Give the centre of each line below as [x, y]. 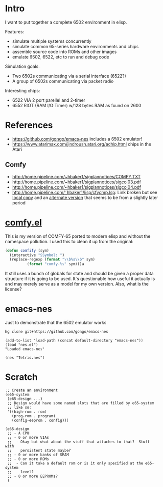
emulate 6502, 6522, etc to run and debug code [60, 57]
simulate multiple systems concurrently [52, 41]
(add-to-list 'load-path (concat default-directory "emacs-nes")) [74, 340]
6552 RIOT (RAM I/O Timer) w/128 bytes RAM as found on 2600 [77, 105]
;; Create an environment [31, 390]
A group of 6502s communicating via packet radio [63, 81]
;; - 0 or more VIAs [28, 437]
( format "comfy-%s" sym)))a [55, 264]
